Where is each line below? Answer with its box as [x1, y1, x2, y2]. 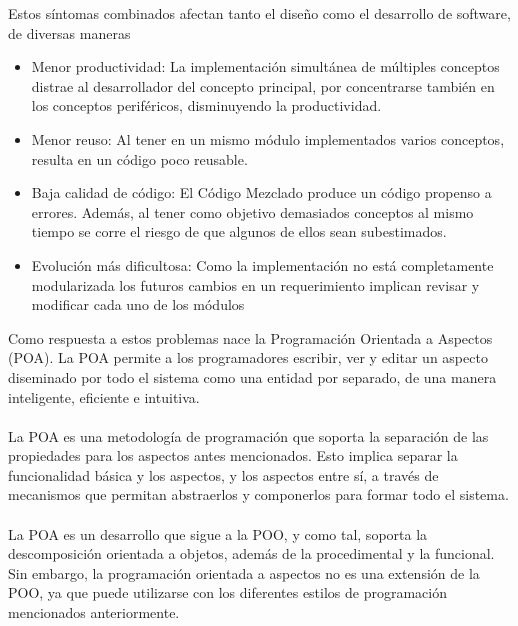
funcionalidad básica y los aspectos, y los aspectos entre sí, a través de [8, 464, 439, 485]
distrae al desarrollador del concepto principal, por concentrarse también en [31, 75, 495, 96]
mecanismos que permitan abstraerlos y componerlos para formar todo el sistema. [8, 484, 509, 505]
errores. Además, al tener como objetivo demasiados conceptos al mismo [31, 201, 474, 222]
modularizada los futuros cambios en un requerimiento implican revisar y [31, 274, 480, 295]
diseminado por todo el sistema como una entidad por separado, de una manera [8, 366, 497, 387]
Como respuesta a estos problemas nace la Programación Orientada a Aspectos [8, 327, 493, 348]
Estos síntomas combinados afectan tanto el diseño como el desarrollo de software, [8, 3, 511, 23]
